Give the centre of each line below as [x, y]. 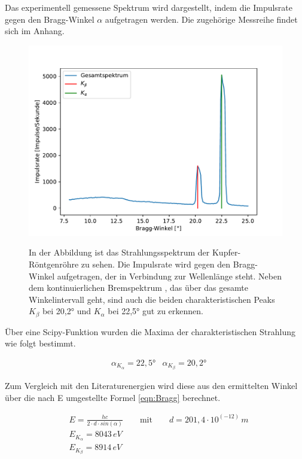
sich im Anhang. [35, 31]
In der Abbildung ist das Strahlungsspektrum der [119, 252]
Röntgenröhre [54, 264]
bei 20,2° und [66, 311]
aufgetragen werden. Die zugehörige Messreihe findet [201, 19]
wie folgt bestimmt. [40, 343]
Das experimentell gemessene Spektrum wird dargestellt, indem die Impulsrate [149, 7]
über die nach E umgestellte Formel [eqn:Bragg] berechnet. [113, 397]
